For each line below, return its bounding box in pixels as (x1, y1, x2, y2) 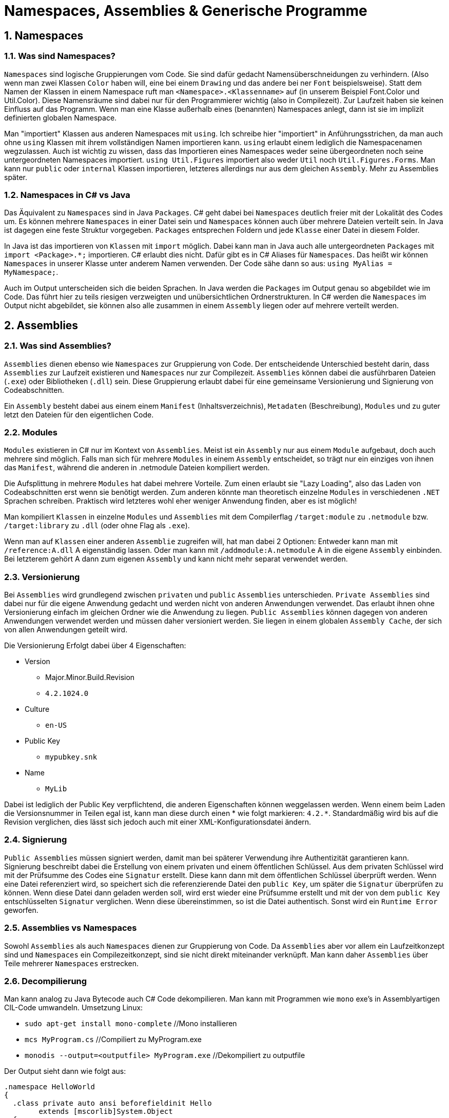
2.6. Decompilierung (4, 975, 87, 986)
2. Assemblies (4, 318, 79, 332)
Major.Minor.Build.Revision (45, 673, 135, 682)
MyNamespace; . (4, 268, 58, 277)
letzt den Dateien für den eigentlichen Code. (4, 410, 154, 419)
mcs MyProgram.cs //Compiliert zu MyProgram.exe (25, 1035, 202, 1044)
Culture (25, 705, 50, 714)
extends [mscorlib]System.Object (38, 1107, 173, 1116)
